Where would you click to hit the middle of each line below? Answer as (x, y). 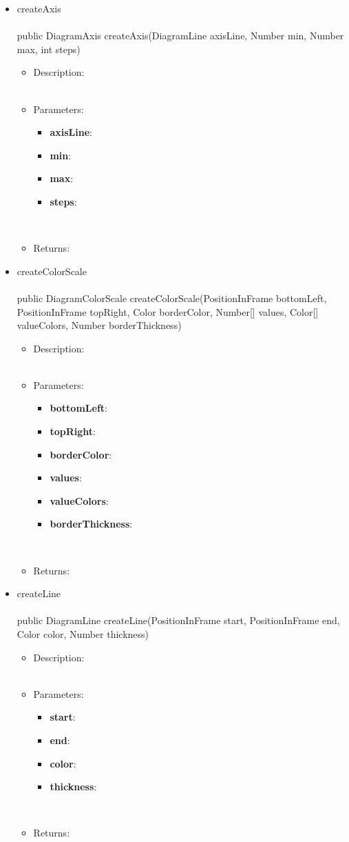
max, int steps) (49, 49)
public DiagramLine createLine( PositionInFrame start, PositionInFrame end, (178, 620)
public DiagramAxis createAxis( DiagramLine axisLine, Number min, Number (180, 36)
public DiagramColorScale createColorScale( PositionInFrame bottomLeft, (172, 298)
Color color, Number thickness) (83, 634)
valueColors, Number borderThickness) (99, 325)
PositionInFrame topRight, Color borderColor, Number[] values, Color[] (168, 311)
